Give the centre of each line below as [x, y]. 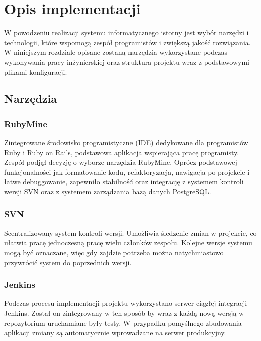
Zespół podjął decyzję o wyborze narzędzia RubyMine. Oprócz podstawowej [121, 162]
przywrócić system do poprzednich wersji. [68, 262]
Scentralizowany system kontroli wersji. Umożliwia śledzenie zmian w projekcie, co [130, 232]
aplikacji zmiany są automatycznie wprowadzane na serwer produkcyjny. [115, 333]
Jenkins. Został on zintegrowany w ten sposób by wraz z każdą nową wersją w [124, 313]
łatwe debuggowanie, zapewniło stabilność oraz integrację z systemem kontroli [124, 182]
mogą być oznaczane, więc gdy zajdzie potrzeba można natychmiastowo [114, 252]
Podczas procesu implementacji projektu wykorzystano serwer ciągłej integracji [126, 303]
